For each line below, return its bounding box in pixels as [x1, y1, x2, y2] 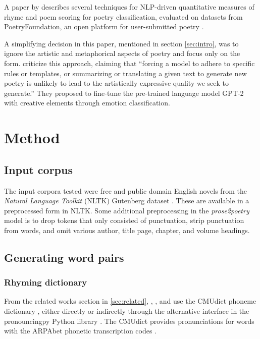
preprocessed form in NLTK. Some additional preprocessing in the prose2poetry [4, 205, 249, 215]
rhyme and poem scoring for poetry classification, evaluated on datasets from [4, 11, 243, 22]
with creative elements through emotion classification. [4, 97, 170, 108]
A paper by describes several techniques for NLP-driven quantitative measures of [4, 2, 254, 12]
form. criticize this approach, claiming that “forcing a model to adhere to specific [4, 58, 255, 68]
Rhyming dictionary [4, 276, 87, 289]
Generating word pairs [4, 249, 124, 265]
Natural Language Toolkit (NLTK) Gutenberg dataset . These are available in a [4, 195, 249, 206]
